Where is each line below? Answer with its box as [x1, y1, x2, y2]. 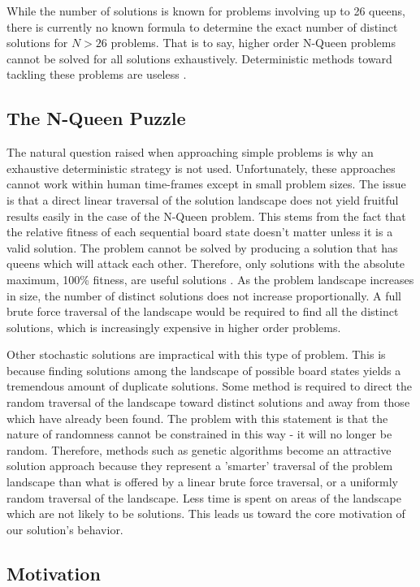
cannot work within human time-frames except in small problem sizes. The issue [6, 175, 406, 192]
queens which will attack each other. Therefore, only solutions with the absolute [6, 255, 405, 272]
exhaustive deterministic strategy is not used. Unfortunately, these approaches [6, 159, 396, 176]
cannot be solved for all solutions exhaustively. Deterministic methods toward [6, 50, 392, 67]
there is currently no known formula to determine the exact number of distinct [6, 18, 398, 35]
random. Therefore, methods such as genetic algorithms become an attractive [6, 441, 392, 458]
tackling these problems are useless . [6, 66, 187, 83]
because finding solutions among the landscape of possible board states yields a [6, 361, 401, 378]
